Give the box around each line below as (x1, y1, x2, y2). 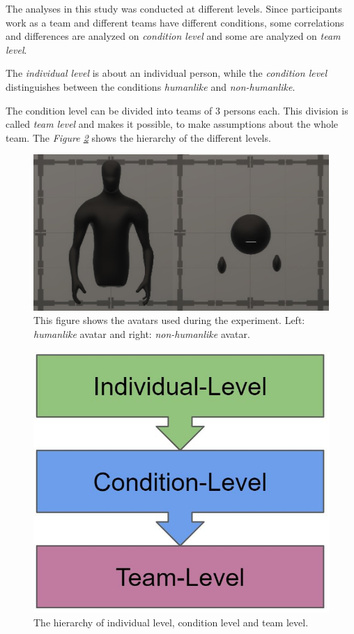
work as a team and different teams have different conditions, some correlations (6, 15, 344, 29)
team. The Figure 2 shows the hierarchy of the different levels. (6, 130, 271, 145)
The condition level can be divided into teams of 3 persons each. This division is (6, 103, 348, 117)
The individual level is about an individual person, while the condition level (6, 66, 328, 80)
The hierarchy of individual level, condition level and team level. (33, 614, 309, 629)
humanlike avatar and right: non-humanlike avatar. (33, 326, 250, 341)
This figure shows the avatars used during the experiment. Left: (33, 313, 305, 327)
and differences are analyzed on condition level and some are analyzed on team (6, 29, 341, 43)
